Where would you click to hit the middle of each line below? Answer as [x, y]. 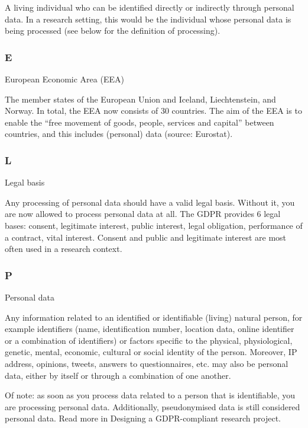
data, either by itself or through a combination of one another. [118, 375]
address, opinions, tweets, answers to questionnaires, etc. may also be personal [147, 363]
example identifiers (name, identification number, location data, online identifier [150, 329]
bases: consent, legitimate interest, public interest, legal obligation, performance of [154, 225]
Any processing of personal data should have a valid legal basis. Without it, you [150, 202]
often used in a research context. [64, 249]
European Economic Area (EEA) [64, 79]
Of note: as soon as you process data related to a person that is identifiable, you [150, 395]
